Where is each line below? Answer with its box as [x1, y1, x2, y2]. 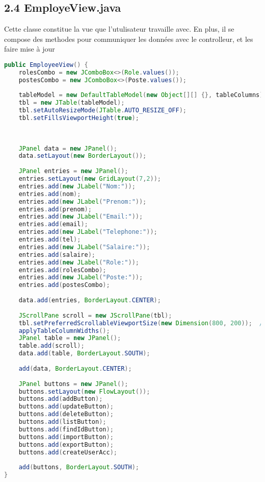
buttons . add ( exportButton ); [18, 441, 114, 448]
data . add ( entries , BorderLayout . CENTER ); [18, 297, 161, 304]
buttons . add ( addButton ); [18, 395, 103, 403]
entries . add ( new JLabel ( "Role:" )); [18, 258, 139, 266]
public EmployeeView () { [4, 61, 88, 68]
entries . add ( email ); [18, 221, 88, 228]
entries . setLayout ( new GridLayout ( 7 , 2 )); [18, 175, 161, 183]
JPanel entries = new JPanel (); [18, 167, 128, 175]
